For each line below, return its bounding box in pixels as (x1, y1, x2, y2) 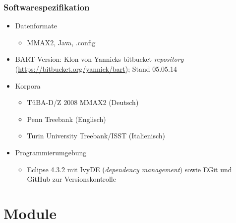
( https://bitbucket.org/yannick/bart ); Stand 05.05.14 (15, 64, 177, 74)
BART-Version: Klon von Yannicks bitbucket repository (15, 54, 184, 64)
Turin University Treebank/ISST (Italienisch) (27, 130, 165, 141)
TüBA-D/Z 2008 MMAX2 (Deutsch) (27, 97, 139, 108)
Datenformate (15, 20, 58, 31)
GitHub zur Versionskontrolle (27, 174, 116, 184)
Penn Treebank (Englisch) (27, 113, 106, 124)
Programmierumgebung (15, 147, 87, 157)
